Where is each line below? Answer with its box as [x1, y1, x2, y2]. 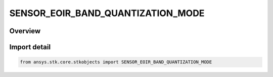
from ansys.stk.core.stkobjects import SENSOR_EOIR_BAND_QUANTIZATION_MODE [20, 59, 212, 65]
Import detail [9, 43, 51, 51]
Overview [9, 27, 41, 35]
